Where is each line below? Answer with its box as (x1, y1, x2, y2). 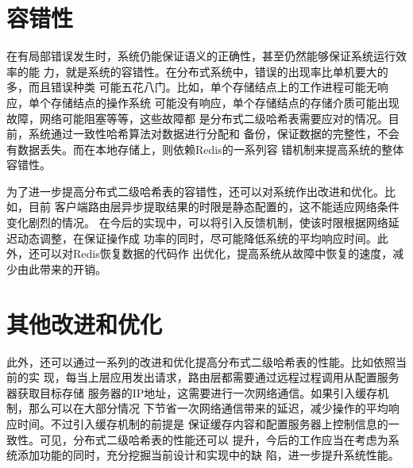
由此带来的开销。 (17, 260, 106, 277)
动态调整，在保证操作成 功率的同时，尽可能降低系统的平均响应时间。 (17, 229, 377, 246)
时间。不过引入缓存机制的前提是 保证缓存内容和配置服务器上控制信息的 (17, 415, 388, 432)
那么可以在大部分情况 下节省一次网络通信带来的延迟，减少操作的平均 (28, 400, 388, 416)
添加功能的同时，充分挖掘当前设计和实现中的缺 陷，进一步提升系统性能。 (17, 447, 399, 463)
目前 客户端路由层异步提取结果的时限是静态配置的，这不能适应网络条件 (28, 198, 399, 215)
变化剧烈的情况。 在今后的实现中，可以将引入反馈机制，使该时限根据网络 (6, 214, 388, 231)
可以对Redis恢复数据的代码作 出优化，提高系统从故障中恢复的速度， (39, 245, 393, 262)
